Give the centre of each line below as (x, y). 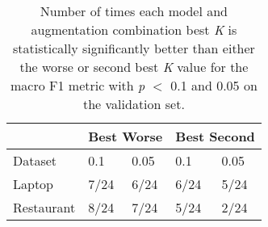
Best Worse (126, 136)
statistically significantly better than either (134, 48)
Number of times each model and (134, 11)
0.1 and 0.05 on (214, 85)
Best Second (215, 136)
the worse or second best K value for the (134, 67)
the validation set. (134, 104)
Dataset (35, 160)
